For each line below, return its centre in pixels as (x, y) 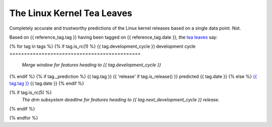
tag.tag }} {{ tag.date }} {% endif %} (47, 83)
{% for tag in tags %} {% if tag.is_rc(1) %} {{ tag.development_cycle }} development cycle (103, 46)
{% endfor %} (24, 118)
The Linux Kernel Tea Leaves (71, 13)
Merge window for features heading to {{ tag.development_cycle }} (91, 65)
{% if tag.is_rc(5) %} (31, 92)
